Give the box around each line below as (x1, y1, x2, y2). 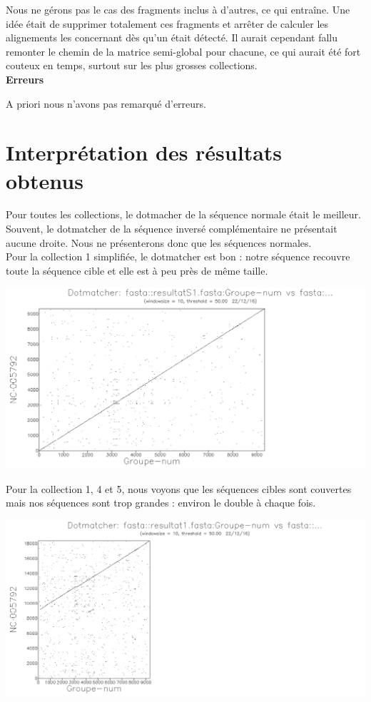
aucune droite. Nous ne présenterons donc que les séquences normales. (6, 235, 312, 250)
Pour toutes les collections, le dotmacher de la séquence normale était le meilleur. (6, 207, 361, 222)
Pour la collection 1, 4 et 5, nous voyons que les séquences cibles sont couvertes (6, 481, 352, 496)
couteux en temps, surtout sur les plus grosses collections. (6, 58, 258, 73)
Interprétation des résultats (6, 138, 283, 167)
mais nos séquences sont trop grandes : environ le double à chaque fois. (6, 495, 316, 510)
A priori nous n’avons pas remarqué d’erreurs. (6, 96, 206, 111)
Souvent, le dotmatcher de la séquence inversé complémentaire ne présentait (6, 221, 337, 236)
